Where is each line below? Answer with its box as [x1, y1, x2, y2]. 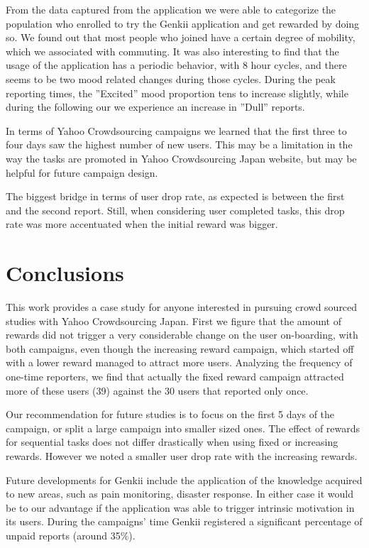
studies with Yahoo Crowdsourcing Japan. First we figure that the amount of [6, 313, 341, 328]
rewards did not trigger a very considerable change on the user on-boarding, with [6, 327, 358, 342]
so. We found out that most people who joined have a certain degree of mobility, [6, 30, 356, 45]
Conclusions [6, 258, 124, 287]
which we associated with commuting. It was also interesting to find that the [6, 43, 339, 58]
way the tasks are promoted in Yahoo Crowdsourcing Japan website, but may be [6, 150, 357, 165]
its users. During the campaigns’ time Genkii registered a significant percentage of [6, 514, 363, 529]
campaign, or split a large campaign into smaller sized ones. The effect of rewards [6, 420, 360, 435]
